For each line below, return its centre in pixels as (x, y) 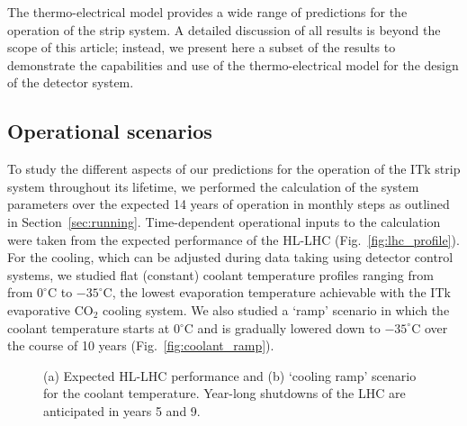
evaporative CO (50, 309)
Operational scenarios (110, 131)
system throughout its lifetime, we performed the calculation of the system (213, 186)
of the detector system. (71, 82)
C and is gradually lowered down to (282, 327)
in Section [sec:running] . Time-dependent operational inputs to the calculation (224, 221)
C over (430, 327)
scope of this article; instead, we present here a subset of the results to (202, 47)
